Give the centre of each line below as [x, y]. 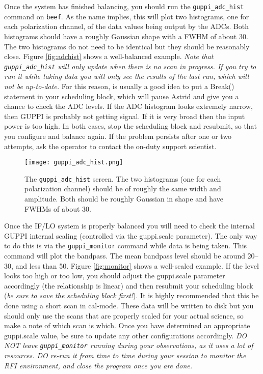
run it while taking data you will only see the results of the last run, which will [127, 76]
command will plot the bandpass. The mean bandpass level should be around [125, 256]
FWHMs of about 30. [58, 208]
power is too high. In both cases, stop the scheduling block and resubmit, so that [131, 126]
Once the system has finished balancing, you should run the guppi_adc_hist [124, 6]
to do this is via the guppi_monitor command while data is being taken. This [126, 246]
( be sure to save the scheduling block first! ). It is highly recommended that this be [131, 295]
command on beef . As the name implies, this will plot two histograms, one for [127, 16]
